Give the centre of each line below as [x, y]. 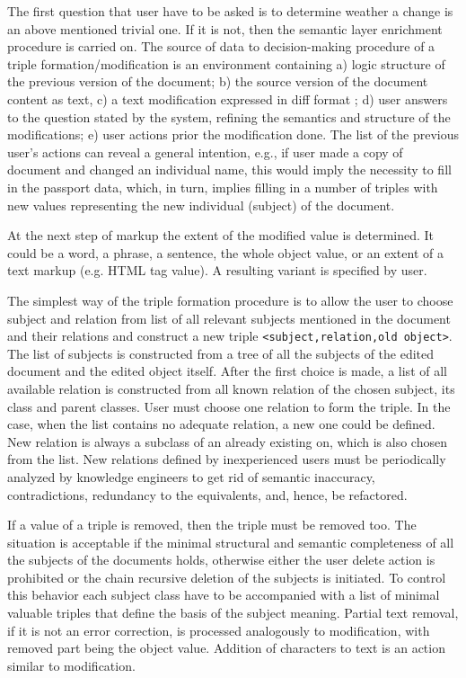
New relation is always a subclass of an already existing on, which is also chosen [227, 441]
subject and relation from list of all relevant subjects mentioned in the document [229, 318]
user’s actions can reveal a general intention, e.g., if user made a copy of [205, 152]
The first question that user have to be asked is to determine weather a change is [230, 11]
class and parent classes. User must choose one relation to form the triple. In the [229, 406]
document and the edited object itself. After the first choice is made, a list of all [227, 371]
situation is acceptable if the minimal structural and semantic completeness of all [231, 542]
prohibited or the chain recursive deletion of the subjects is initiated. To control [227, 577]
